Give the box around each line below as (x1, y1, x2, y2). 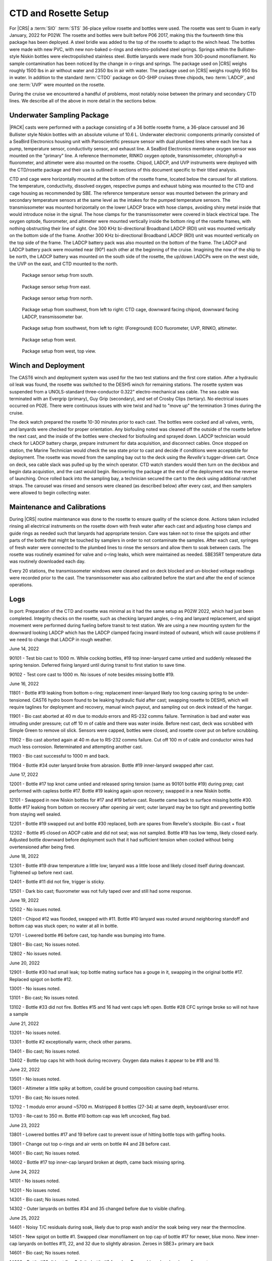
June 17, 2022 (9, 772, 38, 778)
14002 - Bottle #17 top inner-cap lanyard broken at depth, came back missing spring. (9, 1159, 186, 1165)
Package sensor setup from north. (22, 295, 93, 301)
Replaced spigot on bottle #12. (9, 976, 73, 982)
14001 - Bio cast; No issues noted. (9, 1150, 81, 1156)
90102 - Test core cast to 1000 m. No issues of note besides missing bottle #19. (9, 671, 175, 677)
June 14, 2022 (9, 646, 39, 652)
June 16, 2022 (9, 680, 39, 686)
